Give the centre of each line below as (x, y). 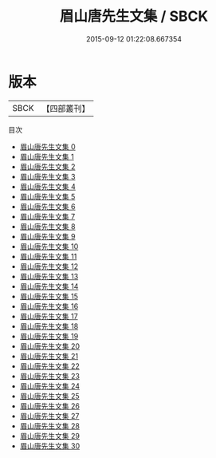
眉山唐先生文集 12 (49, 266)
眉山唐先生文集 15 (49, 296)
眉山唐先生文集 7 (47, 216)
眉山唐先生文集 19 (49, 336)
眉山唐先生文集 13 (49, 276)
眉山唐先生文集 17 (49, 316)
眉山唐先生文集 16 (49, 306)
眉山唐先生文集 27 (49, 416)
